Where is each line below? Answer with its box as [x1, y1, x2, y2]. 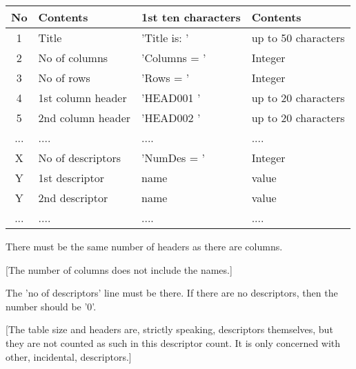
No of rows [38, 70, 90, 86]
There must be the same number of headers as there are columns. [6, 239, 283, 253]
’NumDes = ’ [141, 150, 205, 166]
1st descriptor [38, 170, 104, 186]
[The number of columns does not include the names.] [6, 262, 233, 277]
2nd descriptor [38, 190, 108, 206]
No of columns [38, 50, 108, 66]
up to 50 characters [251, 30, 345, 46]
